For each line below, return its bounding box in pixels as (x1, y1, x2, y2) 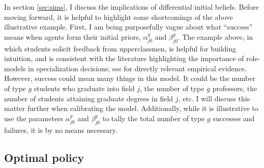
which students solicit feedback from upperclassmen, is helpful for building (4, 43, 237, 53)
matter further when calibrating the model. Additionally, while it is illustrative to (4, 103, 258, 114)
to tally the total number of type (102, 113, 205, 123)
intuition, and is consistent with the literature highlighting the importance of (4, 53, 244, 64)
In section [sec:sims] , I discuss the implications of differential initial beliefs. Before (4, 2, 259, 12)
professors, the (212, 82, 257, 93)
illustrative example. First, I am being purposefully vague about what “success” (4, 21, 253, 32)
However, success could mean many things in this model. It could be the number (4, 73, 255, 83)
